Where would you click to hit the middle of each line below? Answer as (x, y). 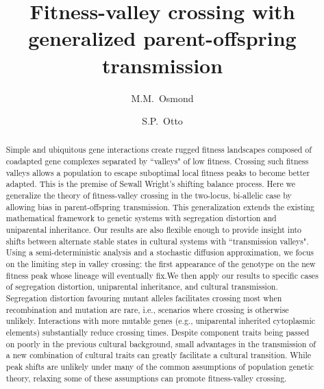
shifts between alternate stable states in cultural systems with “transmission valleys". (157, 241)
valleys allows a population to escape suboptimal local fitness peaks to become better (158, 172)
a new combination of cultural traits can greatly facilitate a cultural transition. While (159, 355)
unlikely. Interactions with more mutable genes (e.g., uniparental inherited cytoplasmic (160, 321)
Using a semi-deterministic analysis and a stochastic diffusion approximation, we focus (160, 252)
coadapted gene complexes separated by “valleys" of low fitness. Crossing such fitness (157, 161)
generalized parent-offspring (162, 38)
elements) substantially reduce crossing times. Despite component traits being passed (158, 332)
